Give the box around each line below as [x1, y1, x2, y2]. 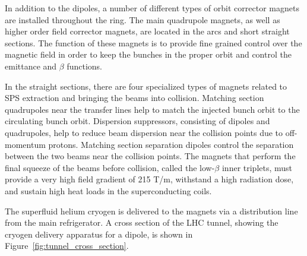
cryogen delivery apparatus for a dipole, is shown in [5, 227, 193, 240]
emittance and [5, 59, 57, 72]
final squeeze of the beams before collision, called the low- [5, 161, 215, 173]
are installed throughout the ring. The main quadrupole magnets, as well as [5, 13, 280, 26]
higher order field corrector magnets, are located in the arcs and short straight [5, 25, 290, 37]
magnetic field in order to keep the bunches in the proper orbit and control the [5, 48, 292, 61]
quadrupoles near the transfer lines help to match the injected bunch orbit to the [5, 103, 300, 115]
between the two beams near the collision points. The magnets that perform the [5, 150, 296, 162]
